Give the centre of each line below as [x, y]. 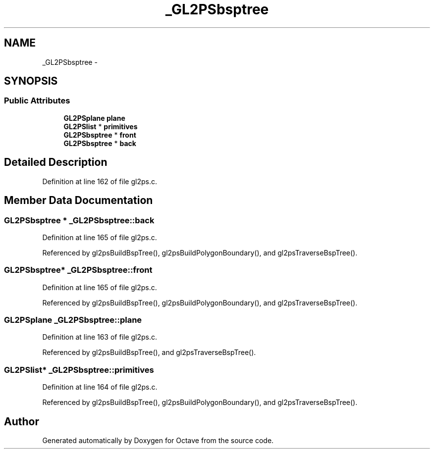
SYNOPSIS [31, 81]
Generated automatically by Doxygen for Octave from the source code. [158, 440]
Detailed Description [56, 162]
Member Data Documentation [79, 201]
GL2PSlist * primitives [101, 126]
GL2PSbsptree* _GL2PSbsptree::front [78, 270]
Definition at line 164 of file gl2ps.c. [100, 387]
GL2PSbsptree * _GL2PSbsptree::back [79, 220]
